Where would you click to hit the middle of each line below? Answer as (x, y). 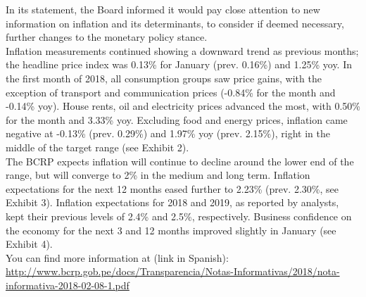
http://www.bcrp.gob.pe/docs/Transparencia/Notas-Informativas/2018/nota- (173, 271)
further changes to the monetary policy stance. (107, 37)
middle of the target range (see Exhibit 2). (97, 147)
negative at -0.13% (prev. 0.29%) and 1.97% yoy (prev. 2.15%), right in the (168, 133)
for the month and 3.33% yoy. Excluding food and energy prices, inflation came (177, 119)
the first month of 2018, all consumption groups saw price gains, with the (164, 78)
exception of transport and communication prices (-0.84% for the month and (171, 92)
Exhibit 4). (29, 244)
